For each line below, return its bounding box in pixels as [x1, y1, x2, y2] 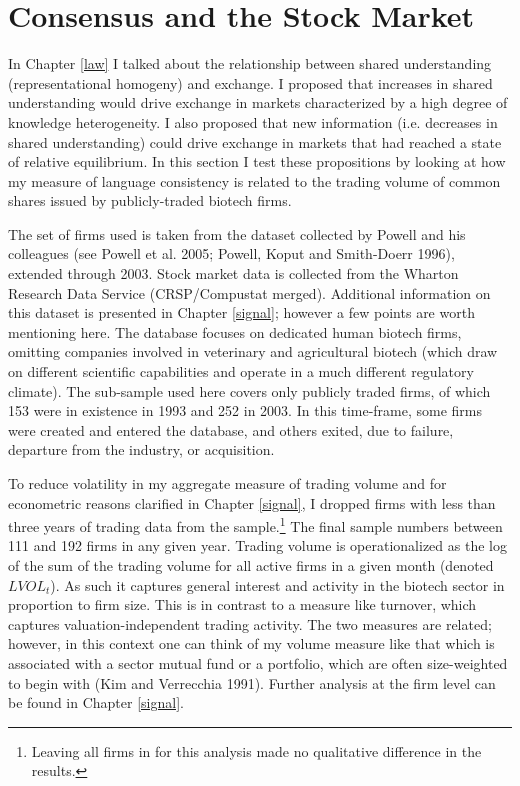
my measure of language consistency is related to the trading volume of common [8, 170, 501, 191]
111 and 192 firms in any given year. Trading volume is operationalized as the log [8, 535, 507, 556]
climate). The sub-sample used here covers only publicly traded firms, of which [8, 380, 491, 401]
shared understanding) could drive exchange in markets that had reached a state [8, 131, 502, 152]
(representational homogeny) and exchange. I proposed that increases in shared [8, 72, 493, 93]
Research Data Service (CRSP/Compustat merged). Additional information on [8, 282, 491, 303]
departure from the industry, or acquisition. [8, 439, 275, 460]
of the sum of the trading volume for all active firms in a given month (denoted [8, 555, 494, 576]
